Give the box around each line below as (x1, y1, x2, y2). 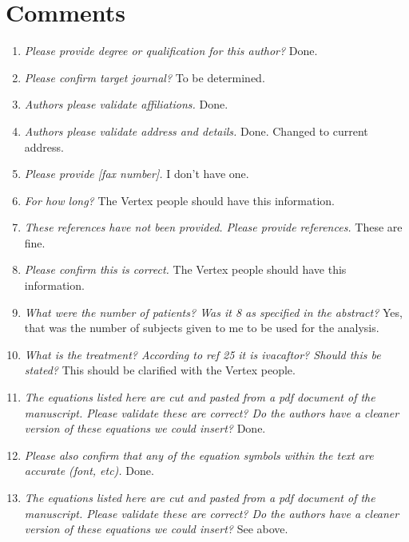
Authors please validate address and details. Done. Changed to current (24, 122, 368, 139)
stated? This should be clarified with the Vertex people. (24, 362, 296, 378)
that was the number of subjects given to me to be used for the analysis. (24, 319, 379, 336)
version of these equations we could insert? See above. (24, 520, 288, 537)
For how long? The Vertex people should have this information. (24, 192, 336, 208)
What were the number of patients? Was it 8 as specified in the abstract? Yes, (24, 303, 403, 320)
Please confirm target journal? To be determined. (24, 69, 265, 85)
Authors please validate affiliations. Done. (24, 96, 228, 113)
